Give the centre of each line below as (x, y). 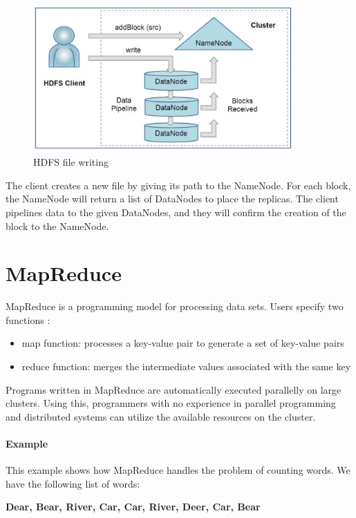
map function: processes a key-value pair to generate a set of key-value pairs (183, 343)
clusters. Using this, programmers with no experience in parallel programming (171, 403)
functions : (28, 319)
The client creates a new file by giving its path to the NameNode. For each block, (178, 185)
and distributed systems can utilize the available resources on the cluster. (161, 416)
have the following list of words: (73, 483)
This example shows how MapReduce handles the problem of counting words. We (178, 470)
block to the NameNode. (57, 226)
